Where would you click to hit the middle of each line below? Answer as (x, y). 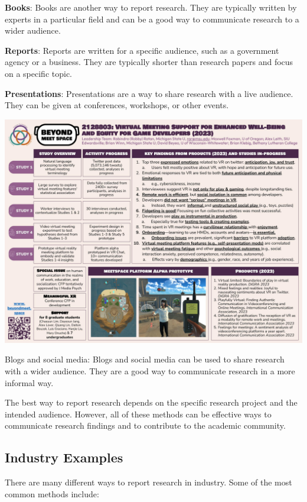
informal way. (29, 382)
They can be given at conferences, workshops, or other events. (117, 105)
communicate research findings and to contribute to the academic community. (145, 425)
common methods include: (52, 493)
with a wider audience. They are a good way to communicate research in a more (150, 370)
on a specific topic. (39, 73)
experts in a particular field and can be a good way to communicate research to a (152, 19)
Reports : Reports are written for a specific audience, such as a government (142, 50)
